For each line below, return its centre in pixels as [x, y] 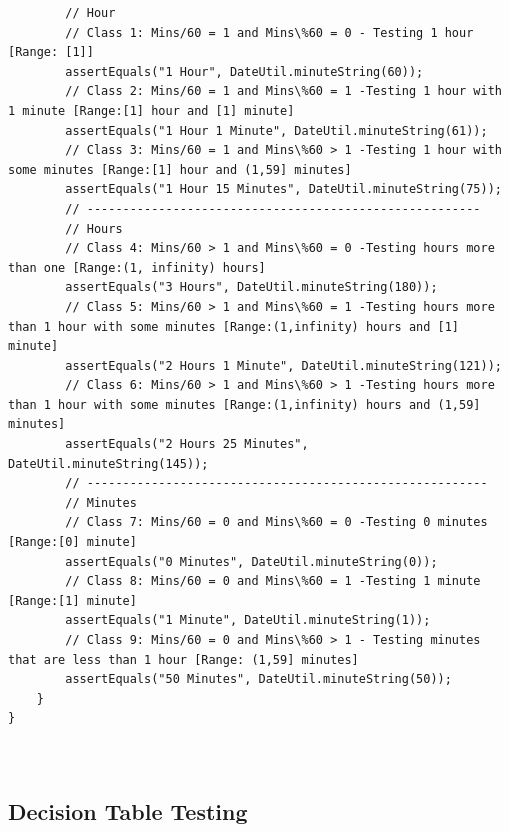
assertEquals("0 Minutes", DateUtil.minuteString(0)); [251, 561]
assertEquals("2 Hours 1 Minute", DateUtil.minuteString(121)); [283, 365]
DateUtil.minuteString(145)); [108, 463]
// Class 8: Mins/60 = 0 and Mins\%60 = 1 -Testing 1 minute [273, 581]
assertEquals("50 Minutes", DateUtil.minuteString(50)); [258, 679]
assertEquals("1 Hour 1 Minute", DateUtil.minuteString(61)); [276, 130]
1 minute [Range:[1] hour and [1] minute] [151, 110]
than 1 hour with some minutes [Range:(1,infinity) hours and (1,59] [244, 404]
